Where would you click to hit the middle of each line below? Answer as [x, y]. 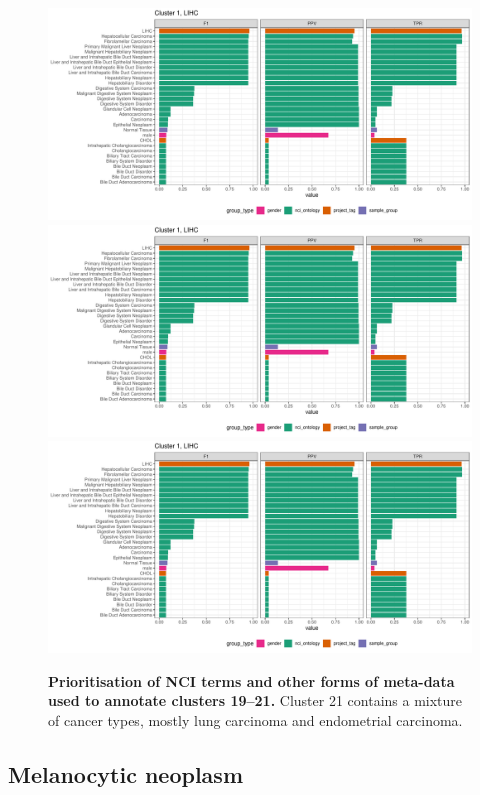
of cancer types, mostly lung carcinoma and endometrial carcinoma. [255, 719]
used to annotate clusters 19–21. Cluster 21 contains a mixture [255, 700]
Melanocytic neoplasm [126, 773]
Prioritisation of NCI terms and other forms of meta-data [251, 680]
